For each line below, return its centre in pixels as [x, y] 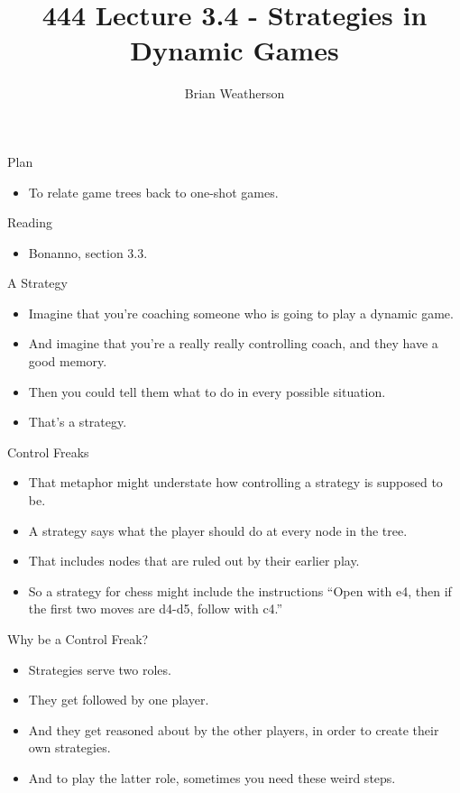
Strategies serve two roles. [100, 669]
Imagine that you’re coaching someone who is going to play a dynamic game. [241, 313]
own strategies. [69, 747]
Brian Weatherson [235, 93]
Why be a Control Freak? [78, 639]
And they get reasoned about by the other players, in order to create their [234, 729]
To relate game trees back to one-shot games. [153, 192]
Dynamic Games [235, 50]
